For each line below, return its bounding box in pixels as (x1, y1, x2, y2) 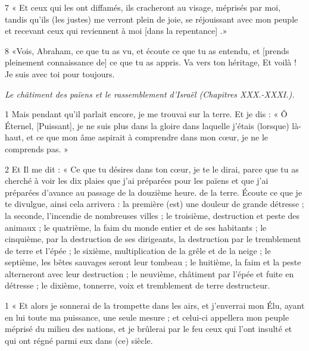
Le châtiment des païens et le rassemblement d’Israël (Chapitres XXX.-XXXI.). (5, 87, 295, 100)
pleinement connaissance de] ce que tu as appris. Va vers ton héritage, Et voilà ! (5, 56, 296, 68)
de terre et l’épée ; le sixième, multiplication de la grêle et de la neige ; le (5, 244, 271, 256)
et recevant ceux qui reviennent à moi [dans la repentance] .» (5, 24, 227, 37)
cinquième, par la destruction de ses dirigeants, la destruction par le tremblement (5, 233, 301, 245)
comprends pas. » (5, 142, 68, 155)
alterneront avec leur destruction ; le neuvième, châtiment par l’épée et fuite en (5, 267, 294, 280)
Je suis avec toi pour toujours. (5, 67, 115, 80)
